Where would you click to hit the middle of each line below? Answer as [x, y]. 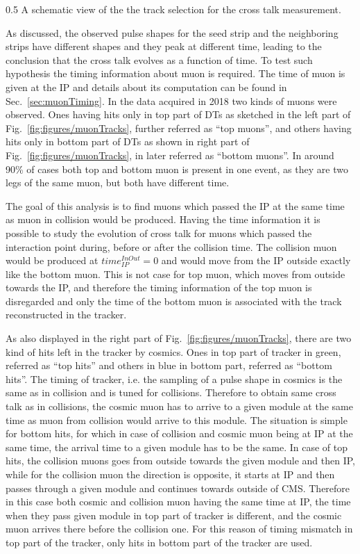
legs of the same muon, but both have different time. [118, 182]
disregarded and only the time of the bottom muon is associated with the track [174, 301]
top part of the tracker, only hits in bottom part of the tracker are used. [159, 542]
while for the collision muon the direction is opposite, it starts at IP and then [170, 474]
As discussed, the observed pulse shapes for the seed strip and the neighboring [172, 32]
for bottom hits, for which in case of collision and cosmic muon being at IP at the [179, 433]
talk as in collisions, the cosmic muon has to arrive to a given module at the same [179, 406]
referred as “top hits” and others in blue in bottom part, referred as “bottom [169, 365]
